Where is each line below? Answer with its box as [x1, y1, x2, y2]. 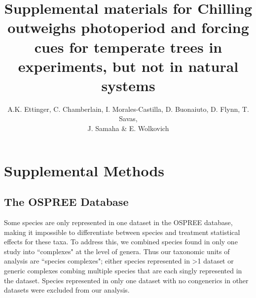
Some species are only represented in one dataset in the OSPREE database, [4, 217, 233, 228]
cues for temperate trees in [34, 36, 222, 57]
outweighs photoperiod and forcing [7, 17, 249, 37]
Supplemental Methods [4, 160, 164, 180]
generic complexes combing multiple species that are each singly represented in [4, 265, 242, 276]
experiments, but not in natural [18, 56, 239, 76]
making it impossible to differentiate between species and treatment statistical [4, 227, 240, 237]
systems [101, 75, 155, 95]
